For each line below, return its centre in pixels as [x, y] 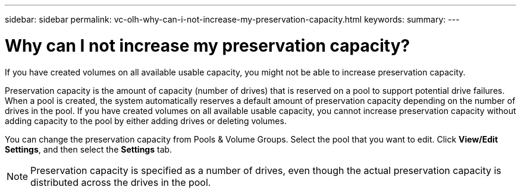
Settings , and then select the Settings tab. [89, 149]
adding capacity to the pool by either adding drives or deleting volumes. [146, 121]
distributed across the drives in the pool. [121, 182]
